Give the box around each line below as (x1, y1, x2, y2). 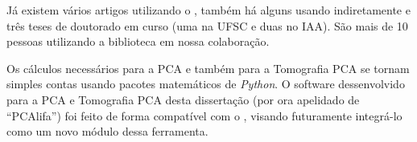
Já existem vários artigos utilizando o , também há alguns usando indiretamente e (6, 2, 411, 18)
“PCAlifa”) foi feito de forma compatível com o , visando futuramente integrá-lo (6, 107, 403, 124)
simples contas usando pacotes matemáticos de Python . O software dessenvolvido (6, 75, 405, 92)
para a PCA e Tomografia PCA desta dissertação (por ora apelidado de (6, 91, 360, 108)
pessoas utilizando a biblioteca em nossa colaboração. (6, 33, 270, 50)
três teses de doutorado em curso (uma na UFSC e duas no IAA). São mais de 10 (6, 17, 408, 34)
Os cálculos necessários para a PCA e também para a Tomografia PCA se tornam (6, 59, 410, 76)
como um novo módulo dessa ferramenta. (6, 123, 208, 140)
